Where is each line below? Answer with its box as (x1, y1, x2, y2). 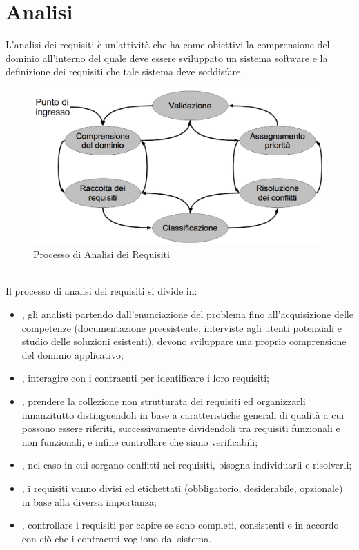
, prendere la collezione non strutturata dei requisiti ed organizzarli (21, 394, 306, 409)
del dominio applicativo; (21, 347, 124, 362)
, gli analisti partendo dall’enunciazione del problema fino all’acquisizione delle (21, 307, 353, 322)
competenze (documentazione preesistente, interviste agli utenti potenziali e (21, 320, 342, 335)
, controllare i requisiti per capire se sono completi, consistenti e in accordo (21, 518, 339, 532)
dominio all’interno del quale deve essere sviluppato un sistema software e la (6, 50, 328, 65)
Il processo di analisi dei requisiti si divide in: (6, 284, 197, 298)
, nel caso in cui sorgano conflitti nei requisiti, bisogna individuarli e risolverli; (21, 458, 352, 472)
